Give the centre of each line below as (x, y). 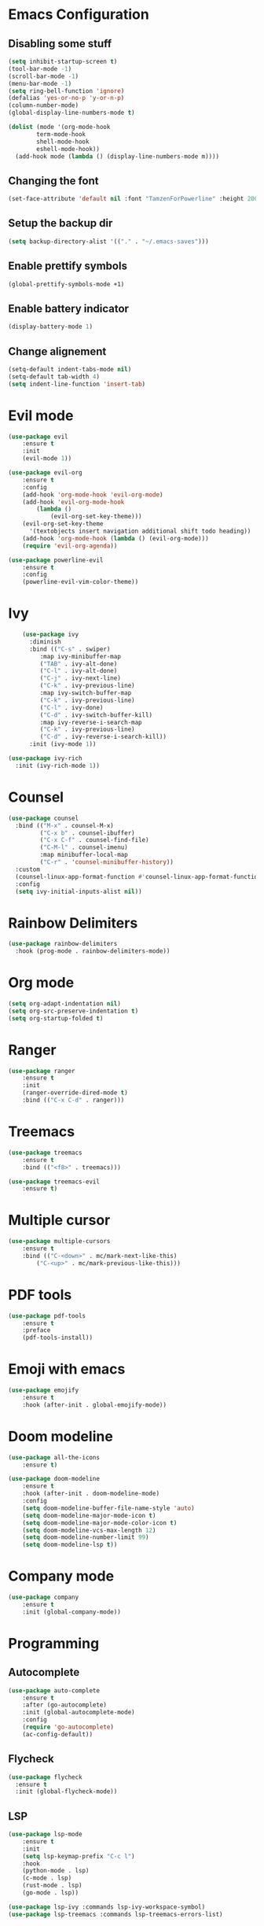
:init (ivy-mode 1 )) (62, 744)
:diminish (45, 642)
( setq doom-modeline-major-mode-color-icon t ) (100, 1523)
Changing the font (53, 181)
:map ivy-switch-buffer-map (86, 693)
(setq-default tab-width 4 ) (54, 376)
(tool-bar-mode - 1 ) (40, 68)
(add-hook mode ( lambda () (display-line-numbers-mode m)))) (117, 156)
